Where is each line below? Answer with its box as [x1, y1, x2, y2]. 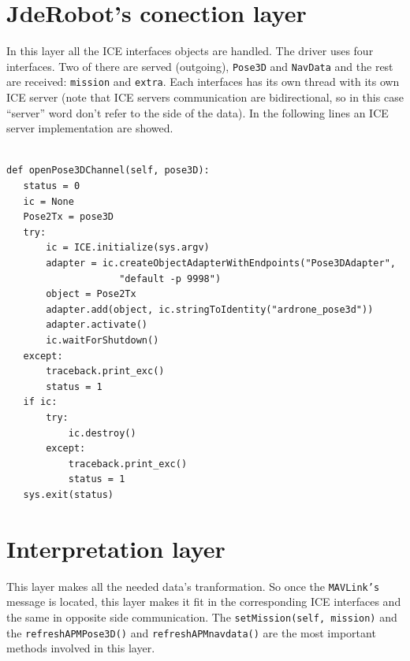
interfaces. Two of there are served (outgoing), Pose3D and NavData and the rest [6, 58, 393, 74]
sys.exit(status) [23, 488, 114, 500]
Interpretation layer [6, 532, 225, 564]
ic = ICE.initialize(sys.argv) [46, 242, 210, 254]
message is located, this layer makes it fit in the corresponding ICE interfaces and [6, 593, 401, 610]
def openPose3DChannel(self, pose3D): [6, 165, 210, 176]
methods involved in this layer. [6, 640, 155, 656]
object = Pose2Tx [46, 288, 136, 300]
